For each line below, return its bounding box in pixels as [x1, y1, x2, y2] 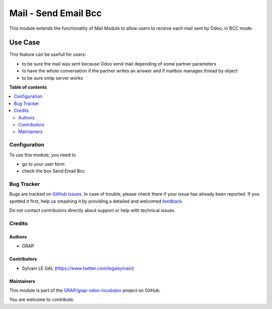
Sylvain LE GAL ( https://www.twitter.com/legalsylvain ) [22, 265, 134, 271]
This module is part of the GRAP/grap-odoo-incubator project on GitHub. [9, 287, 161, 293]
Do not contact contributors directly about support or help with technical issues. [9, 207, 176, 214]
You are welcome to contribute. [9, 296, 75, 302]
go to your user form [22, 161, 65, 167]
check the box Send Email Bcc [22, 168, 85, 174]
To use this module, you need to [9, 152, 76, 158]
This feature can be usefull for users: [9, 51, 86, 57]
